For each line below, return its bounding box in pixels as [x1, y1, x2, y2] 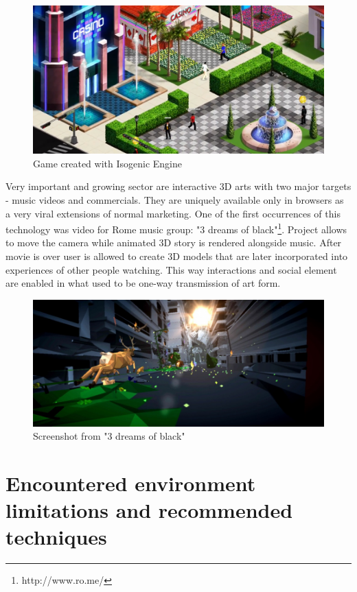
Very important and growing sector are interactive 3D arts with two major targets [5, 179, 352, 193]
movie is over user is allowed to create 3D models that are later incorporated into [5, 248, 348, 263]
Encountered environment [5, 469, 256, 497]
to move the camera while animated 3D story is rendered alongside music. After [5, 235, 342, 250]
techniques [5, 523, 107, 551]
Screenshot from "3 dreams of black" [33, 429, 185, 443]
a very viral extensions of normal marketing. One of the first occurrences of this [5, 206, 341, 220]
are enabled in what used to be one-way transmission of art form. [5, 276, 281, 290]
